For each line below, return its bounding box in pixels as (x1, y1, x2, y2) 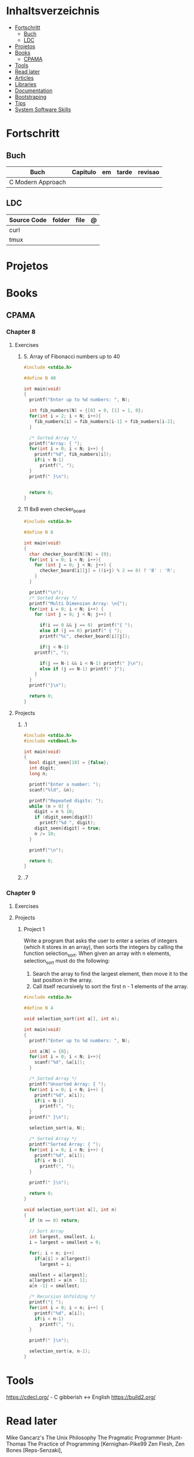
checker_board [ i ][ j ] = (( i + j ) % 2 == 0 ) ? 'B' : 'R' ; (39, 567, 176, 574)
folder (52, 216, 70, 224)
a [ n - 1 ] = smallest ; (28, 1283, 80, 1289)
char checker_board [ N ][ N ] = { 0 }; (28, 551, 112, 557)
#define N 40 (23, 375, 56, 381)
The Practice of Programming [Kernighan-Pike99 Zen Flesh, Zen (27, 1440, 185, 1447)
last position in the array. (32, 976, 93, 984)
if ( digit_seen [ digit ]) (34, 814, 93, 821)
